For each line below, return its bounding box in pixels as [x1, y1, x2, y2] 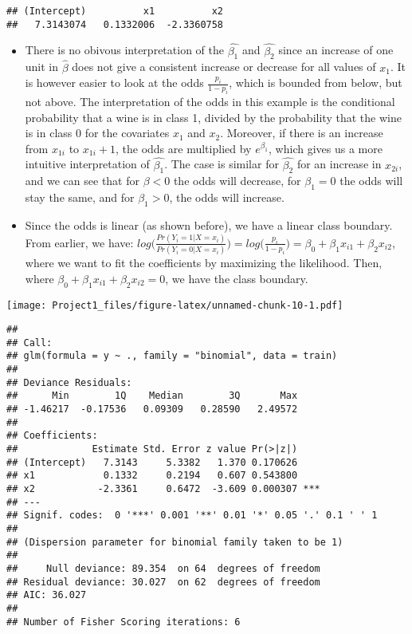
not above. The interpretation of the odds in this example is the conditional [25, 93, 395, 109]
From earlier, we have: [25, 234, 134, 250]
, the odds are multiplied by [116, 140, 252, 156]
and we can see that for [25, 172, 140, 189]
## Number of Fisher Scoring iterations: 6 [6, 616, 241, 628]
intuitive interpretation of [25, 156, 150, 172]
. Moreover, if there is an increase [220, 124, 383, 141]
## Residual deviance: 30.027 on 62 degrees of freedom [6, 576, 320, 588]
